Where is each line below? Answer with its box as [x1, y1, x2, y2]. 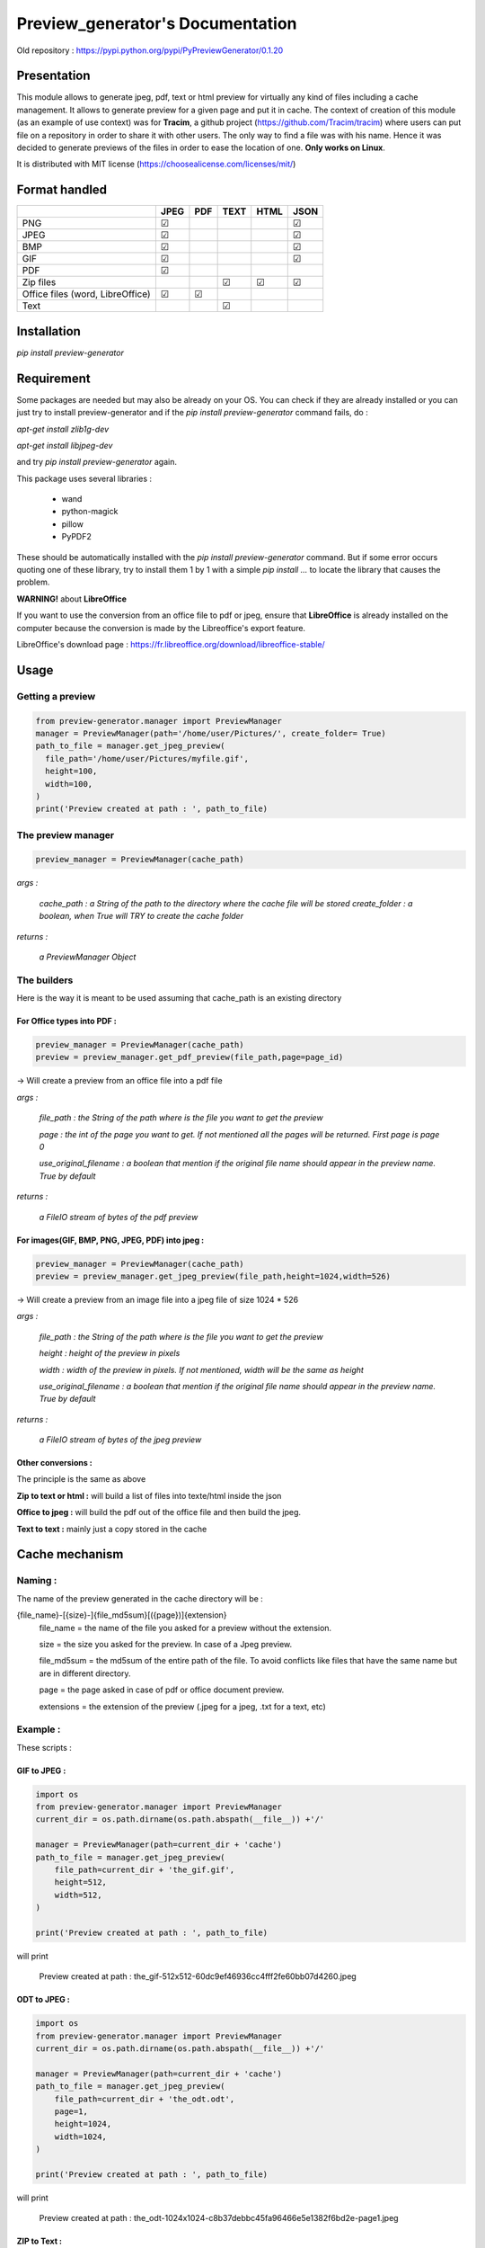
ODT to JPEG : [16, 1994, 71, 2005]
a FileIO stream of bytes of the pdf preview [39, 1211, 198, 1222]
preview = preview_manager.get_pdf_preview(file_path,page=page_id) [35, 1052, 344, 1063]
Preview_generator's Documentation [16, 13, 297, 33]
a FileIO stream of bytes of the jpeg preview [39, 1434, 202, 1445]
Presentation [16, 68, 91, 84]
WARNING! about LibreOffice [16, 593, 128, 604]
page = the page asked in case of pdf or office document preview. [39, 1684, 285, 1695]
